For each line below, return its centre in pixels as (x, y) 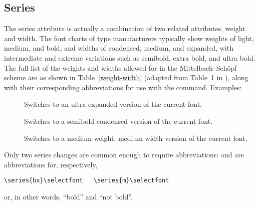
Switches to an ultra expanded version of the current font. (113, 104)
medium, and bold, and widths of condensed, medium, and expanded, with (119, 48)
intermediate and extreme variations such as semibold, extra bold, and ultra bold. (130, 57)
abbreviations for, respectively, (51, 164)
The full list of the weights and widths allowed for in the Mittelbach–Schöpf (120, 67)
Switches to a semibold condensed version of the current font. (118, 121)
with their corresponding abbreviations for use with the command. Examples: (123, 87)
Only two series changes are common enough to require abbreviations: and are (124, 155)
